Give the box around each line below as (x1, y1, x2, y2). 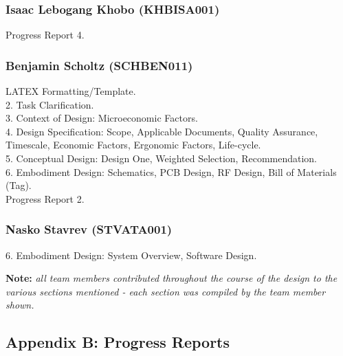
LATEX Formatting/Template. (5, 84, 136, 98)
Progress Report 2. (5, 191, 85, 205)
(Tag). (5, 178, 32, 192)
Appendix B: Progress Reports (5, 331, 230, 353)
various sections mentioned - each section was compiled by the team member (5, 284, 326, 298)
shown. (5, 298, 34, 312)
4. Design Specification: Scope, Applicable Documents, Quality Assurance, (5, 124, 318, 138)
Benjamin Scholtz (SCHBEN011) (5, 56, 193, 74)
